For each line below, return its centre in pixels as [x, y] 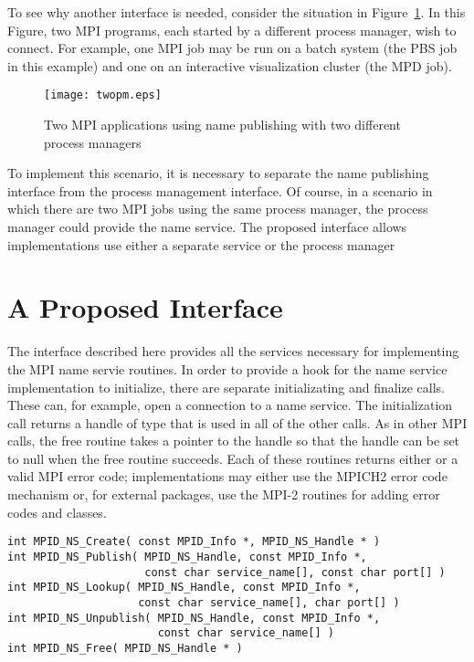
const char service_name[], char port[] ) [269, 602]
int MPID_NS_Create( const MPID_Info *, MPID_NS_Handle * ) [194, 542]
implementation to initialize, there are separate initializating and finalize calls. [226, 387]
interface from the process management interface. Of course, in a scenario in [220, 190]
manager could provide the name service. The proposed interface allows [207, 226]
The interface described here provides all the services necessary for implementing [233, 351]
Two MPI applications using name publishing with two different [222, 125]
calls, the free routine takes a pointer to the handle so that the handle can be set [234, 441]
